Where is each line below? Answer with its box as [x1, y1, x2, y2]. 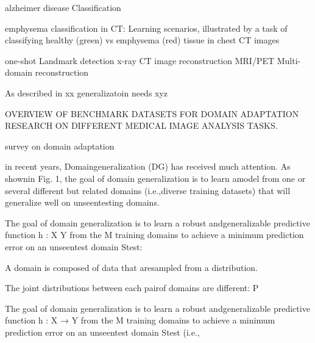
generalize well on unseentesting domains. [5, 196, 160, 209]
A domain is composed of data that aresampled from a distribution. [5, 261, 258, 273]
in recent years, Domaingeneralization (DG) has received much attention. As [5, 160, 291, 173]
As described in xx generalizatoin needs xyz [5, 86, 168, 99]
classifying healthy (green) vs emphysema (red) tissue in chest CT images [5, 34, 280, 46]
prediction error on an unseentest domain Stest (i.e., [5, 325, 200, 338]
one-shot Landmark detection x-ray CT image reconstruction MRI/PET [5, 54, 275, 67]
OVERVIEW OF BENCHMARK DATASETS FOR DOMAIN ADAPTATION [5, 107, 299, 120]
